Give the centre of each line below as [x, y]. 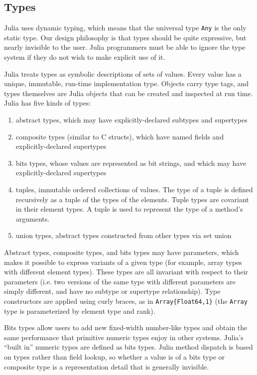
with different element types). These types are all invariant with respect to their [126, 272]
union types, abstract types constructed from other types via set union [124, 235]
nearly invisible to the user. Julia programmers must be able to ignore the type [125, 47]
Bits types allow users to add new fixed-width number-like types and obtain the [126, 327]
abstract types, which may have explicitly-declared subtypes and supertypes [131, 120]
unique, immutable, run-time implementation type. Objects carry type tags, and [127, 83]
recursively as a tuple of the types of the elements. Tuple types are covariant [132, 199]
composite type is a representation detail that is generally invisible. [107, 366]
